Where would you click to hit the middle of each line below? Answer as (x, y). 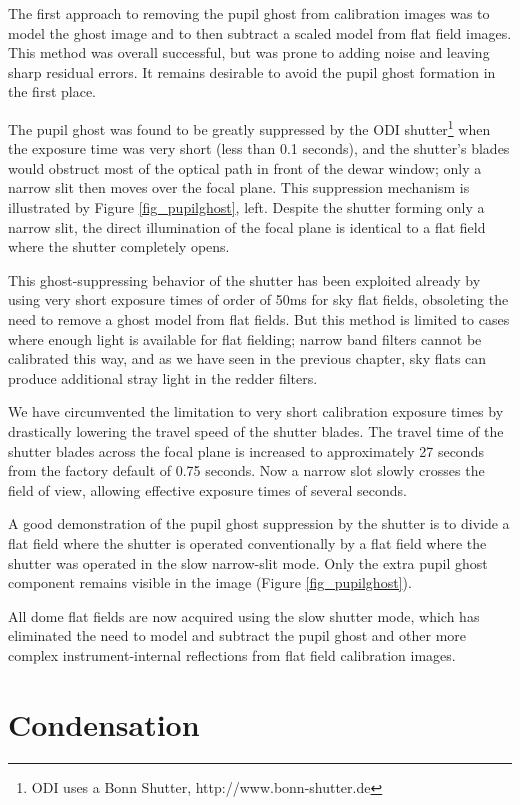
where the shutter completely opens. (119, 246)
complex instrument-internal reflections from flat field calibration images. (232, 654)
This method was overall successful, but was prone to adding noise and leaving (249, 52)
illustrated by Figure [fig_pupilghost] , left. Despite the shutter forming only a (246, 207)
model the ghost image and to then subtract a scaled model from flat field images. (260, 32)
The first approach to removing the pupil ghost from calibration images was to (249, 13)
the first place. (52, 91)
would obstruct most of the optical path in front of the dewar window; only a (245, 167)
